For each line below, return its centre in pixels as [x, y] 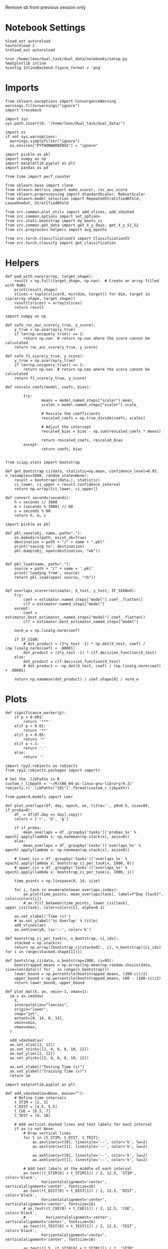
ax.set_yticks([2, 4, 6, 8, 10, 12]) [49, 1058]
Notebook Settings [45, 28]
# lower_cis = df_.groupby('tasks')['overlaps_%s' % [71, 859]
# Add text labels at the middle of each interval [78, 1169]
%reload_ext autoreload [30, 50]
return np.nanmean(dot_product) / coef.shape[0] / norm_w [76, 679]
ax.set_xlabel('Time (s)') [43, 916]
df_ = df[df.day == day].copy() [48, 814]
